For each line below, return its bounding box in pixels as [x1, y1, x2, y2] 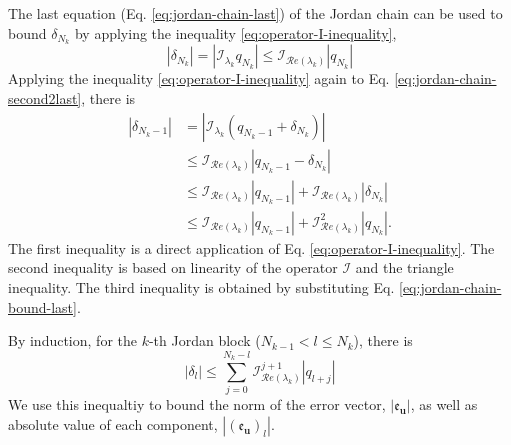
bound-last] [8, 296, 77, 317]
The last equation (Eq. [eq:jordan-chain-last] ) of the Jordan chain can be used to [8, 3, 503, 23]
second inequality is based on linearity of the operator [8, 257, 338, 278]
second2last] [8, 88, 82, 109]
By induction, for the [8, 330, 137, 351]
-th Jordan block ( [148, 330, 261, 351]
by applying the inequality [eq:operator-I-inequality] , [74, 22, 397, 43]
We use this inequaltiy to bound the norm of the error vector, [8, 394, 386, 415]
